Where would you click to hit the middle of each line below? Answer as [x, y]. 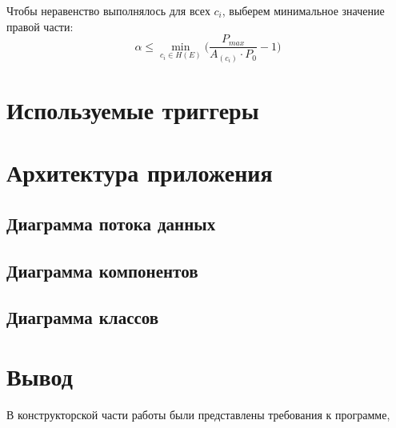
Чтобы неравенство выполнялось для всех [108, 10]
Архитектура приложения [140, 172]
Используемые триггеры [133, 109]
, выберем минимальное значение [303, 10]
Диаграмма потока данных [111, 223]
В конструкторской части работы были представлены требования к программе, [198, 414]
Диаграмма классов [83, 317]
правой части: [40, 26]
